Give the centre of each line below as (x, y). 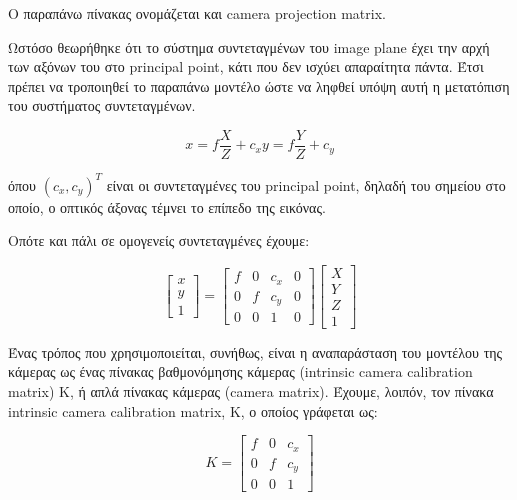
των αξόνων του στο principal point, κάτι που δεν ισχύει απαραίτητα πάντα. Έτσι (246, 66)
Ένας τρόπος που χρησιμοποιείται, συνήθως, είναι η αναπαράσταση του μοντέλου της (255, 351)
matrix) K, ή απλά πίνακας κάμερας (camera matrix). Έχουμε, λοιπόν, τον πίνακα (251, 391)
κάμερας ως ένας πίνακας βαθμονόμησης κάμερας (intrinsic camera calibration (240, 371)
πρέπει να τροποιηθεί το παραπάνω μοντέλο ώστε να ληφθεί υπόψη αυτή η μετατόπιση (259, 85)
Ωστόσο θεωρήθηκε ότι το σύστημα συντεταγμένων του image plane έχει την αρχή (249, 46)
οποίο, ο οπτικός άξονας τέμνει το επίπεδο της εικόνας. (167, 206)
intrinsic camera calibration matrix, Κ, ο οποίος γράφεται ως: (193, 410)
